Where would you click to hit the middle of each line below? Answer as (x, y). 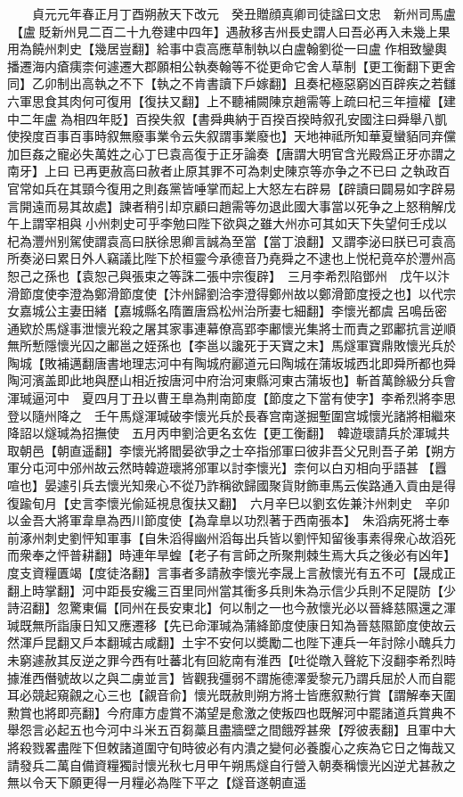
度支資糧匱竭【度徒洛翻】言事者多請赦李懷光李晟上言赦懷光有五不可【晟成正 (231, 572)
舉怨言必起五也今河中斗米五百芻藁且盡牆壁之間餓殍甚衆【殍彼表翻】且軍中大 (231, 730)
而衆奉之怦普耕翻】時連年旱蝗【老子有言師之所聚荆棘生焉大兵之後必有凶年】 (231, 555)
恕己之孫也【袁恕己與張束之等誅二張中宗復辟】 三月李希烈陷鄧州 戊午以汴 (228, 275)
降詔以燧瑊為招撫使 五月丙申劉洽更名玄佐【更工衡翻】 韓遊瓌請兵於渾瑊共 (228, 433)
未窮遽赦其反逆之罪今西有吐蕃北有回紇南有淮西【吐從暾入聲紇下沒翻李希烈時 (231, 659)
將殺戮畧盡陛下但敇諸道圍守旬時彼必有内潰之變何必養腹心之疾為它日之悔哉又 (231, 747)
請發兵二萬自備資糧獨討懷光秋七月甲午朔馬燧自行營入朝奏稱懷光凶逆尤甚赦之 (231, 764)
